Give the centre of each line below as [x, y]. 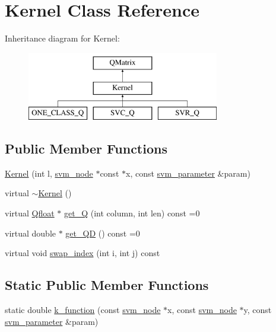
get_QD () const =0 [103, 233]
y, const [258, 310]
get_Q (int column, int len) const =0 [132, 213]
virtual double [31, 233]
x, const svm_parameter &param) [188, 173]
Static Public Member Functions [107, 285]
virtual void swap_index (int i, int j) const [83, 253]
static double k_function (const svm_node [83, 310]
